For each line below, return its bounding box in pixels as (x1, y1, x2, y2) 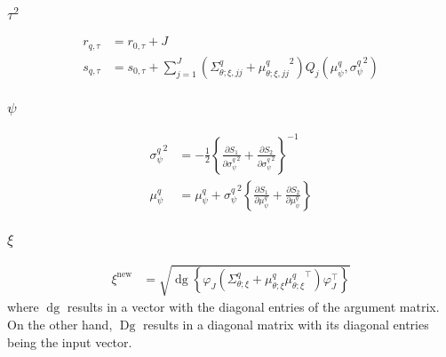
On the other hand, (7, 315, 113, 334)
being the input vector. (7, 332, 132, 351)
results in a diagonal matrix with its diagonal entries (143, 315, 429, 334)
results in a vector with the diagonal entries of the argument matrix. (67, 297, 440, 316)
